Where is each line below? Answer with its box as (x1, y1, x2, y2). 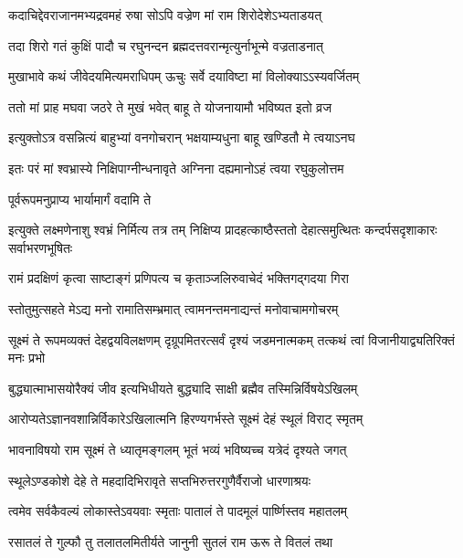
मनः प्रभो (8, 348, 46, 367)
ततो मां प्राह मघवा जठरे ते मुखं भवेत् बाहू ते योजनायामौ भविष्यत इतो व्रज (8, 97, 331, 116)
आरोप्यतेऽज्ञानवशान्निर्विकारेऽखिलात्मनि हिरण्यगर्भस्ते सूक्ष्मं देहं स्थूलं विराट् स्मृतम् (8, 409, 363, 428)
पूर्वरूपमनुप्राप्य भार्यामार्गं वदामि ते (8, 189, 152, 208)
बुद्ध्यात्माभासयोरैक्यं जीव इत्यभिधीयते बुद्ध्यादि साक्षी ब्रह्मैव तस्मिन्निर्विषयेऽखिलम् (8, 378, 358, 397)
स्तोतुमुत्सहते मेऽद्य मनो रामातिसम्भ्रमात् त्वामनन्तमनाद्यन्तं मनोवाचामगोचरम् (8, 299, 339, 318)
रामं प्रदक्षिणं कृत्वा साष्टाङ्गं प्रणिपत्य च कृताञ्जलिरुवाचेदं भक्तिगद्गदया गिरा (8, 268, 349, 288)
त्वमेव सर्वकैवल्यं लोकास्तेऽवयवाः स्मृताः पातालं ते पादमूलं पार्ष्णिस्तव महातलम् (8, 501, 348, 521)
